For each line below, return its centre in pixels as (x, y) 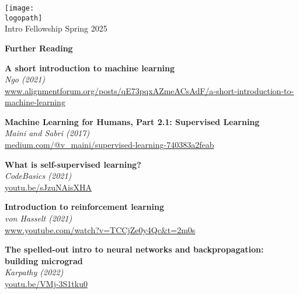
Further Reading (39, 48)
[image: (20, 8)
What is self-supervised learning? (73, 164)
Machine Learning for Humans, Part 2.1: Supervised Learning (132, 121)
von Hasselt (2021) (39, 218)
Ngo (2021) (25, 79)
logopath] (24, 18)
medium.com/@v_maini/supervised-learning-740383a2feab (109, 145)
